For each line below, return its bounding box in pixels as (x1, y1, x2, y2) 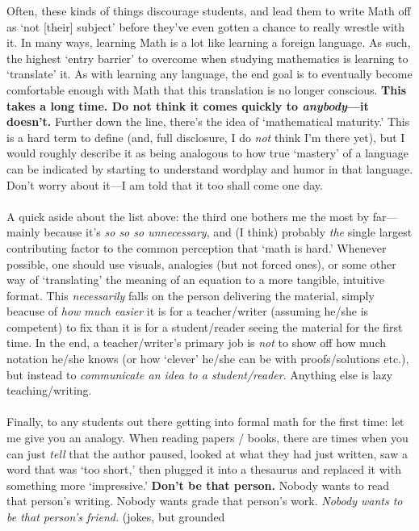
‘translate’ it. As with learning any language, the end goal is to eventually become (6, 65, 413, 82)
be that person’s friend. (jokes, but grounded (6, 508, 225, 525)
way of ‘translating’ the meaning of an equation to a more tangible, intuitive (6, 271, 385, 288)
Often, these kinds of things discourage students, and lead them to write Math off (6, 2, 411, 19)
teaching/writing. (6, 382, 92, 399)
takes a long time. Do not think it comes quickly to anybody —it (6, 97, 369, 114)
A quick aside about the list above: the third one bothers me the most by (6, 207, 370, 224)
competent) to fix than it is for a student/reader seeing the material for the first (6, 318, 403, 335)
